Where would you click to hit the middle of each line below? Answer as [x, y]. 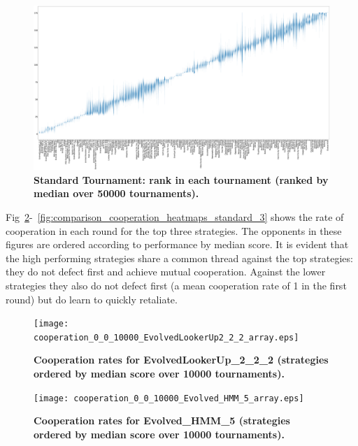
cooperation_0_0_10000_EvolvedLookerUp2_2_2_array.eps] [166, 337]
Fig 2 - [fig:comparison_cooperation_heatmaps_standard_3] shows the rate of [175, 216]
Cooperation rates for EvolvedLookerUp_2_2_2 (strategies [181, 360]
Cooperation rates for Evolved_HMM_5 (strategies [162, 420]
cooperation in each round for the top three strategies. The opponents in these [174, 230]
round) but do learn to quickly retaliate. [92, 299]
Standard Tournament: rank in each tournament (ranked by [181, 179]
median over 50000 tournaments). [116, 193]
